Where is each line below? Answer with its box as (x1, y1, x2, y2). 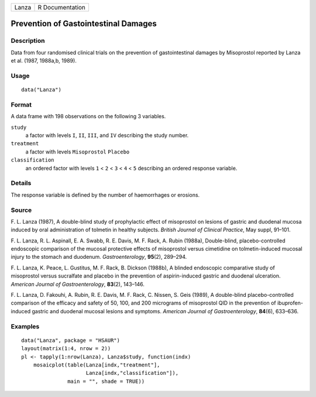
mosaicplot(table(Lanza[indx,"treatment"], (33, 361, 160, 368)
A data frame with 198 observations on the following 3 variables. (11, 113, 166, 120)
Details (11, 179, 32, 187)
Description (11, 37, 45, 45)
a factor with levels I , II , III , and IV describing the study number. (25, 132, 189, 139)
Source (11, 206, 32, 214)
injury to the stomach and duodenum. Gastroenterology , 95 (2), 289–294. (11, 254, 187, 261)
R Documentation (37, 4, 86, 11)
